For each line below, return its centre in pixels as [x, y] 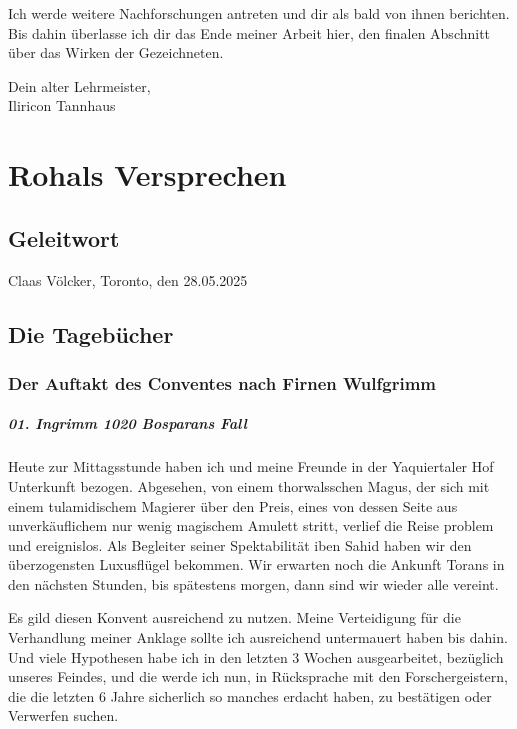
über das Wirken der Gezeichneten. [116, 52]
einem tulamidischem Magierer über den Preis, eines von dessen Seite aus [233, 505]
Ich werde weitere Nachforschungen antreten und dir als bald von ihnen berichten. [259, 13]
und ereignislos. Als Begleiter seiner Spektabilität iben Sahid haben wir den [240, 544]
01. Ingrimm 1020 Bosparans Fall [127, 423]
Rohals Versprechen [147, 174]
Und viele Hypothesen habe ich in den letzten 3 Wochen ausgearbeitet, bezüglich [256, 656]
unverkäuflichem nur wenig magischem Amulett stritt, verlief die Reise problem [251, 525]
